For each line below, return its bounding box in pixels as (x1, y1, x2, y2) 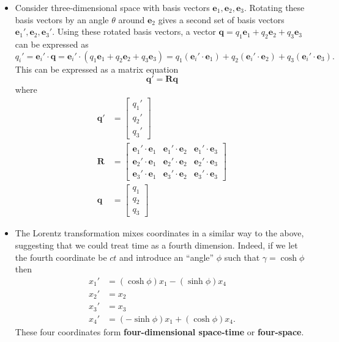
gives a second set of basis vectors (158, 13, 285, 26)
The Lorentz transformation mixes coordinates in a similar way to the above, (15, 227, 304, 239)
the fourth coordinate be (15, 250, 107, 263)
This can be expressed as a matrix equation (15, 62, 179, 75)
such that (224, 250, 260, 263)
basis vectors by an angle (15, 13, 109, 26)
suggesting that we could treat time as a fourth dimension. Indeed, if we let (15, 238, 298, 251)
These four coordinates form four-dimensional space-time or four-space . (15, 325, 304, 338)
